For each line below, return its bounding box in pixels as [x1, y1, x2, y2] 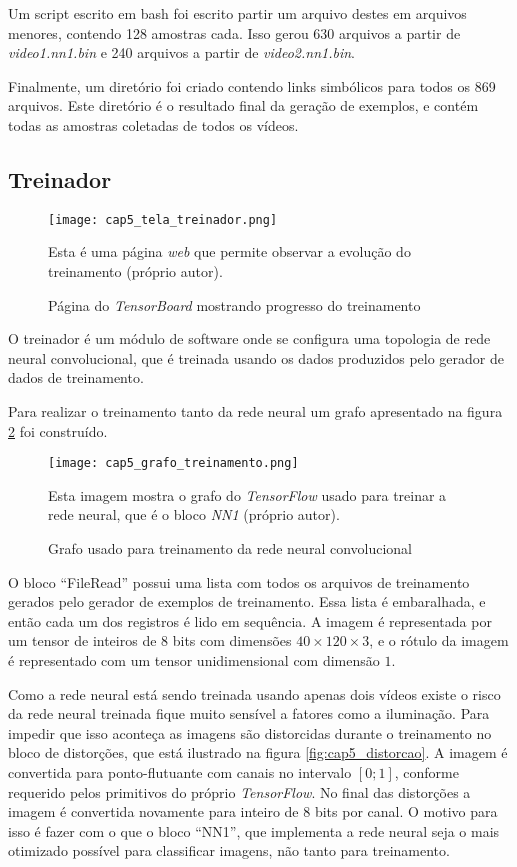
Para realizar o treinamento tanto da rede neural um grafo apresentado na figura [8, 400, 503, 421]
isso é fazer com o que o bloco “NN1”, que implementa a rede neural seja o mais [8, 820, 500, 841]
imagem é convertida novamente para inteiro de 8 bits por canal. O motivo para [8, 801, 498, 822]
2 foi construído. [8, 420, 108, 441]
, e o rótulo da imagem [369, 630, 509, 651]
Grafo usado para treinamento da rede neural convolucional [48, 538, 413, 559]
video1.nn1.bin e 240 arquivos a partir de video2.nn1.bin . [8, 42, 355, 63]
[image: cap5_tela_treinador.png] [48, 212, 278, 227]
